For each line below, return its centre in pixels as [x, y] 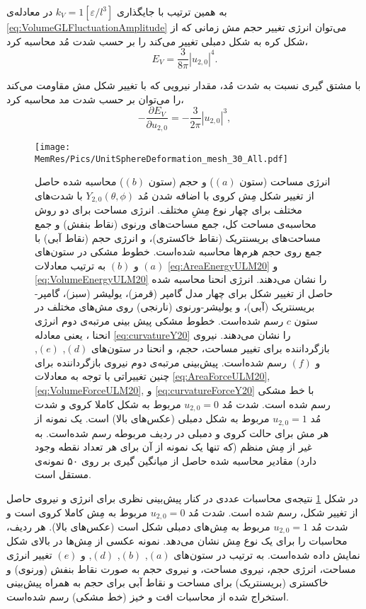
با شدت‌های [59, 195]
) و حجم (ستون [181, 181]
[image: [53, 147]
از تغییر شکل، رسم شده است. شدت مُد [273, 512]
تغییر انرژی [29, 555]
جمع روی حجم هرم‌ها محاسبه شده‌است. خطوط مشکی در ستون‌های [178, 251]
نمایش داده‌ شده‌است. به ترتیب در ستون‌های [267, 555]
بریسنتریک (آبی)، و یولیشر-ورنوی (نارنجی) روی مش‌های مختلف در [175, 307]
